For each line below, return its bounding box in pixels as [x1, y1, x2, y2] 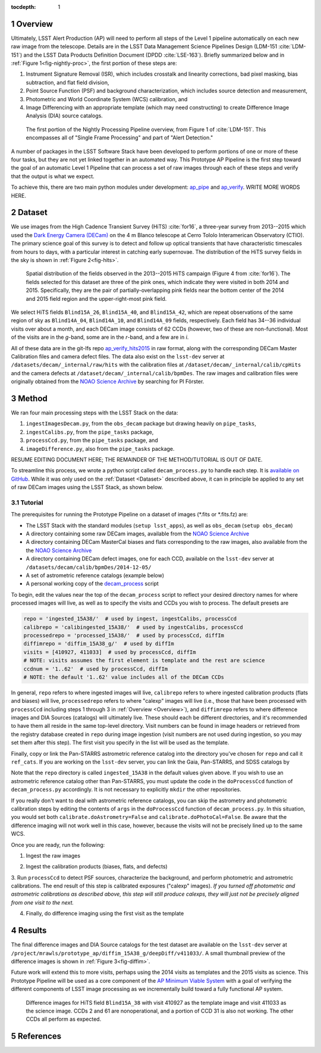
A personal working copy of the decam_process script [26, 580, 159, 587]
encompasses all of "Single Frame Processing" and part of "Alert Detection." [26, 134, 213, 141]
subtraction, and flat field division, [26, 79, 109, 86]
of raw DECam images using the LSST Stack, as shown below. [11, 484, 163, 491]
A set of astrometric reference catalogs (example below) [26, 572, 165, 579]
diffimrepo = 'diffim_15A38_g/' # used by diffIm [23, 640, 175, 647]
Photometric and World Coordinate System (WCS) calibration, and [26, 95, 188, 102]
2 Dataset [11, 207, 48, 217]
